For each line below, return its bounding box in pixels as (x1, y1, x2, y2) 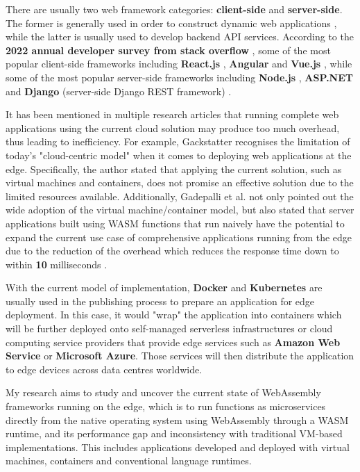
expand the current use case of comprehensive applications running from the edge (6, 229, 352, 244)
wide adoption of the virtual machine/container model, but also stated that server (6, 202, 354, 217)
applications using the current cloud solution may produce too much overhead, (6, 120, 340, 135)
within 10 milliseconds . (6, 257, 108, 271)
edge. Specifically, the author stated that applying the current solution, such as (6, 161, 342, 176)
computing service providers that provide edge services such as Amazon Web (6, 334, 341, 349)
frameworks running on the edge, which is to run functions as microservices (6, 399, 326, 414)
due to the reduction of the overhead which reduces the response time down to (6, 243, 339, 258)
